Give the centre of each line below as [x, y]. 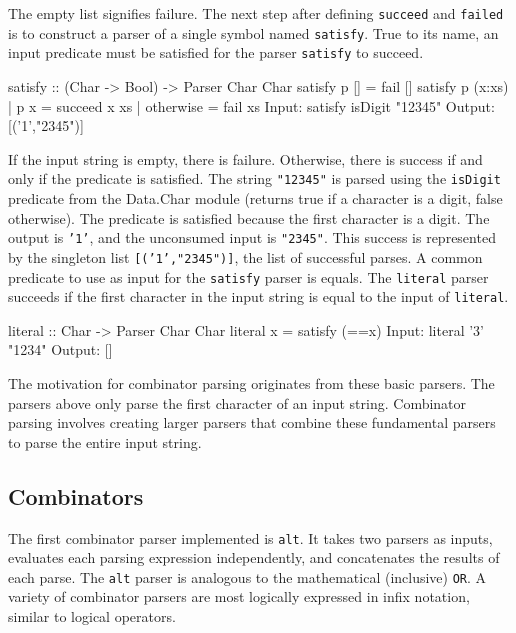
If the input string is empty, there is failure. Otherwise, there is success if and [245, 158]
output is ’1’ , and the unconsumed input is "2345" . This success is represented [252, 237]
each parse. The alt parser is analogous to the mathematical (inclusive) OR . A [247, 576]
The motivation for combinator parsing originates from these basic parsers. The [251, 383]
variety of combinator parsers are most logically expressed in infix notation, [239, 596]
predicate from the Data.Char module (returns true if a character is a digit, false [255, 198]
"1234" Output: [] [60, 349]
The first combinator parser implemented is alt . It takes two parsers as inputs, [250, 537]
